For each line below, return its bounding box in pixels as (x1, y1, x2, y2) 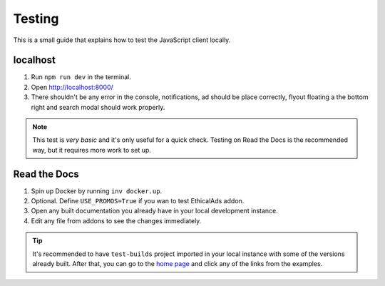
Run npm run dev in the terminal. (31, 73, 132, 81)
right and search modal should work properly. (31, 103, 165, 111)
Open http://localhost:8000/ (31, 83, 113, 91)
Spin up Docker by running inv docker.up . (31, 186, 163, 195)
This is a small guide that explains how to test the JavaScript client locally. (13, 36, 231, 44)
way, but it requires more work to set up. (32, 145, 151, 154)
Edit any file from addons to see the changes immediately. (31, 216, 202, 225)
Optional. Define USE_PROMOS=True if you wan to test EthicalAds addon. (31, 197, 245, 205)
